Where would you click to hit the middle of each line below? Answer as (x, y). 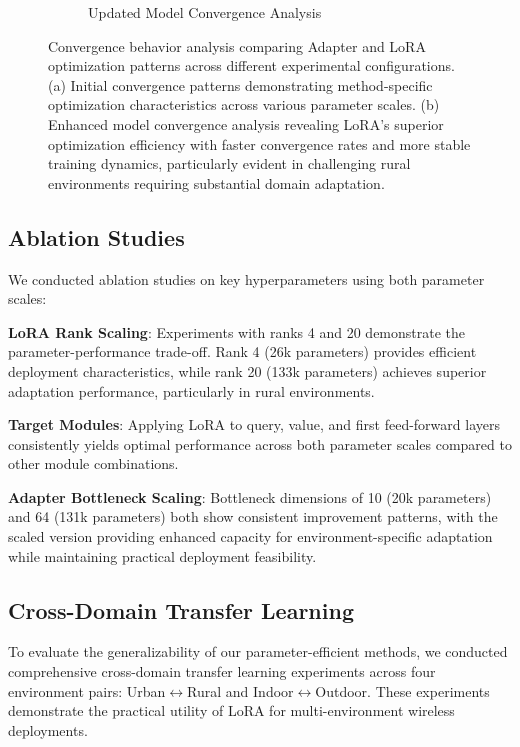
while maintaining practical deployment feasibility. (162, 555)
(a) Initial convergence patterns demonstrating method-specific (240, 84)
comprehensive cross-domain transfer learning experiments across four (222, 671)
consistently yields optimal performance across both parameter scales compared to (260, 443)
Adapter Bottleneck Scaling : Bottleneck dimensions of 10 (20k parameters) (250, 496)
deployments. (48, 729)
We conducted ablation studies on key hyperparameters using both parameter (246, 278)
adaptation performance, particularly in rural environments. (191, 390)
